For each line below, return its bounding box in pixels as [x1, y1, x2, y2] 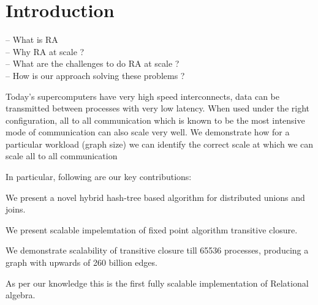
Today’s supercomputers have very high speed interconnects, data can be [6, 89, 279, 102]
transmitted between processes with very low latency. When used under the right [6, 102, 310, 115]
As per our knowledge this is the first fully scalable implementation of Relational [6, 276, 309, 289]
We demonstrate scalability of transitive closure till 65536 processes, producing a [6, 244, 309, 257]
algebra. [6, 288, 36, 301]
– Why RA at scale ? [6, 45, 85, 58]
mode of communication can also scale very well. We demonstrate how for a [6, 126, 290, 138]
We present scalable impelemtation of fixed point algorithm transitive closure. [6, 223, 298, 236]
